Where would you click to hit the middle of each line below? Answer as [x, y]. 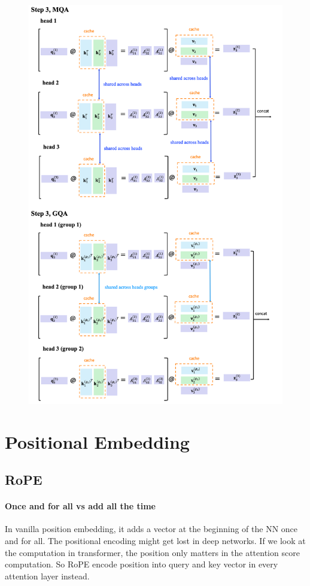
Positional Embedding [97, 441]
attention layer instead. [47, 576]
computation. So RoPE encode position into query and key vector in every [142, 564]
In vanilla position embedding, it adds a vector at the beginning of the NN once [151, 529]
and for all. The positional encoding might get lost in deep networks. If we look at [155, 541]
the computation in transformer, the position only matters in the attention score [152, 552]
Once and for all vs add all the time [80, 506]
